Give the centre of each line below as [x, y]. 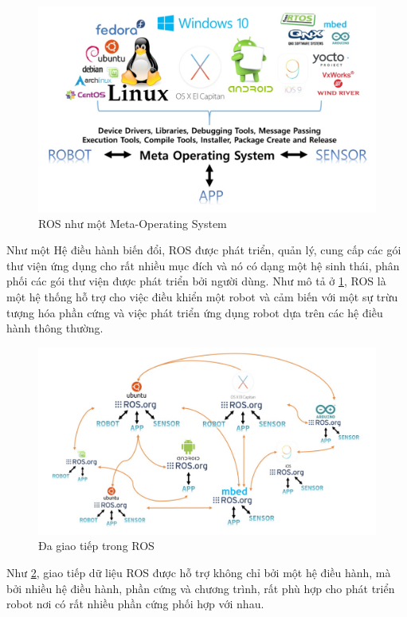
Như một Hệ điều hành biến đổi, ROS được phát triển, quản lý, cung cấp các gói [204, 250]
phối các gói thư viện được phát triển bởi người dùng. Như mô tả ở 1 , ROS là [196, 281]
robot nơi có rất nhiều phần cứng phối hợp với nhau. [135, 604]
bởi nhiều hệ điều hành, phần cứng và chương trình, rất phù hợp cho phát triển [201, 588]
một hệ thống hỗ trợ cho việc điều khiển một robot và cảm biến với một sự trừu [202, 296]
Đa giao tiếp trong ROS [96, 546]
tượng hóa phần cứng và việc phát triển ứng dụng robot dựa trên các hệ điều [195, 312]
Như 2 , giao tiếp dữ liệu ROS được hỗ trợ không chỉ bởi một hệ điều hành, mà [199, 573]
